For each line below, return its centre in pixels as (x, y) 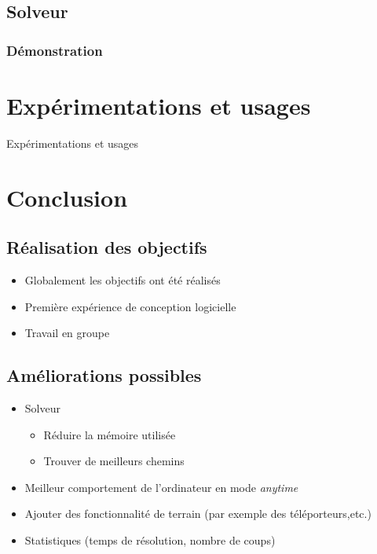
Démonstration (55, 50)
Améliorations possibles (104, 375)
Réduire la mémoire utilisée (110, 434)
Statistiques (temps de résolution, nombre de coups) (150, 539)
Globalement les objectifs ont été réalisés (123, 279)
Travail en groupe (67, 333)
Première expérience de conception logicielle (130, 306)
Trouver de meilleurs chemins (114, 461)
